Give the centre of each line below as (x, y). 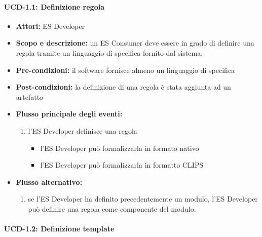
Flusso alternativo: (49, 182)
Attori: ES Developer (50, 26)
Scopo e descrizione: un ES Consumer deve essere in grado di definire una (135, 43)
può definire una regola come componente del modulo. (112, 208)
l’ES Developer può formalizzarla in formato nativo (120, 148)
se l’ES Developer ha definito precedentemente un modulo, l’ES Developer (143, 199)
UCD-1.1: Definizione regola (54, 6)
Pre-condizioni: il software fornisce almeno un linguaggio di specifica (125, 70)
